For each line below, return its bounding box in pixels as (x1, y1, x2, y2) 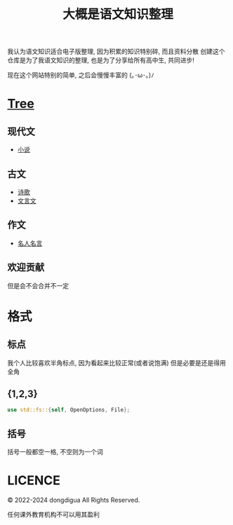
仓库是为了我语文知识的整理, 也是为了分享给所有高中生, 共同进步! (7, 56, 194, 64)
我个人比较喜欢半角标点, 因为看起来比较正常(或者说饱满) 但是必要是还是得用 (7, 358, 227, 367)
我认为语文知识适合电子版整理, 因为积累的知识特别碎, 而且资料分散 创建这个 (7, 47, 225, 56)
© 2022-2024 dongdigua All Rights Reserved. (7, 496, 140, 505)
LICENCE (7, 472, 61, 489)
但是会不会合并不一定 (7, 281, 69, 289)
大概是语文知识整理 (62, 6, 173, 22)
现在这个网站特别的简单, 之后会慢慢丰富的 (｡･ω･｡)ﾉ (7, 71, 154, 79)
